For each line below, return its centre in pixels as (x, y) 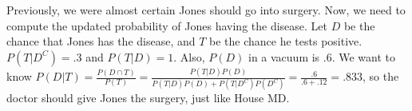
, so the (381, 76)
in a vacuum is (284, 56)
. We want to (364, 56)
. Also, (189, 56)
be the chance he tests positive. (286, 41)
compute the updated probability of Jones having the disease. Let (167, 25)
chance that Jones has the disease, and (101, 41)
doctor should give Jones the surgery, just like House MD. (148, 98)
